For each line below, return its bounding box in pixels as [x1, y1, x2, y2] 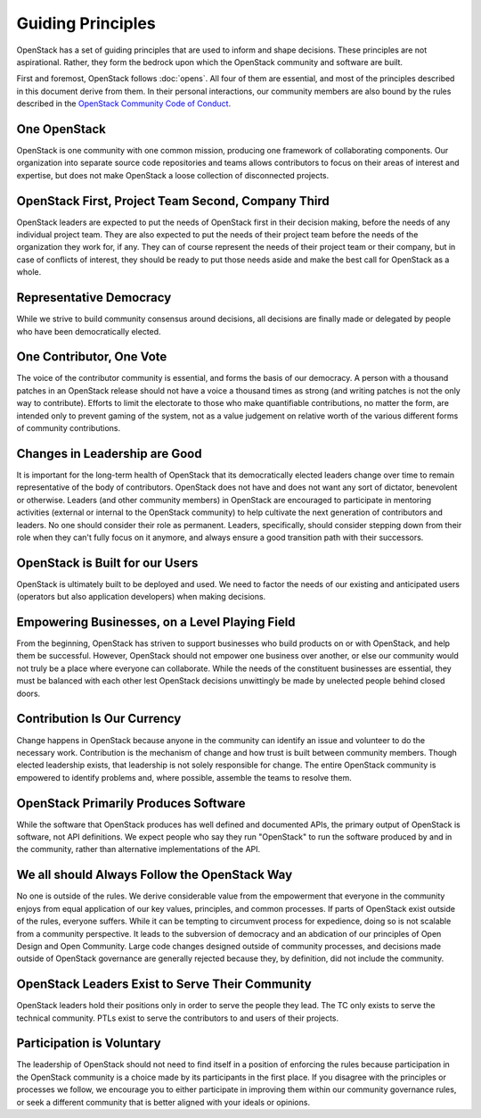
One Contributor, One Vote [16, 349, 167, 365]
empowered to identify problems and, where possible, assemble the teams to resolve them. [16, 772, 352, 783]
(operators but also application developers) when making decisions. [16, 592, 266, 602]
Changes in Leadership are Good [16, 446, 202, 461]
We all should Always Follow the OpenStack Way [16, 867, 293, 882]
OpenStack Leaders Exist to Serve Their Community [16, 977, 312, 992]
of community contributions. [16, 423, 120, 434]
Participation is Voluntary [16, 1036, 161, 1051]
